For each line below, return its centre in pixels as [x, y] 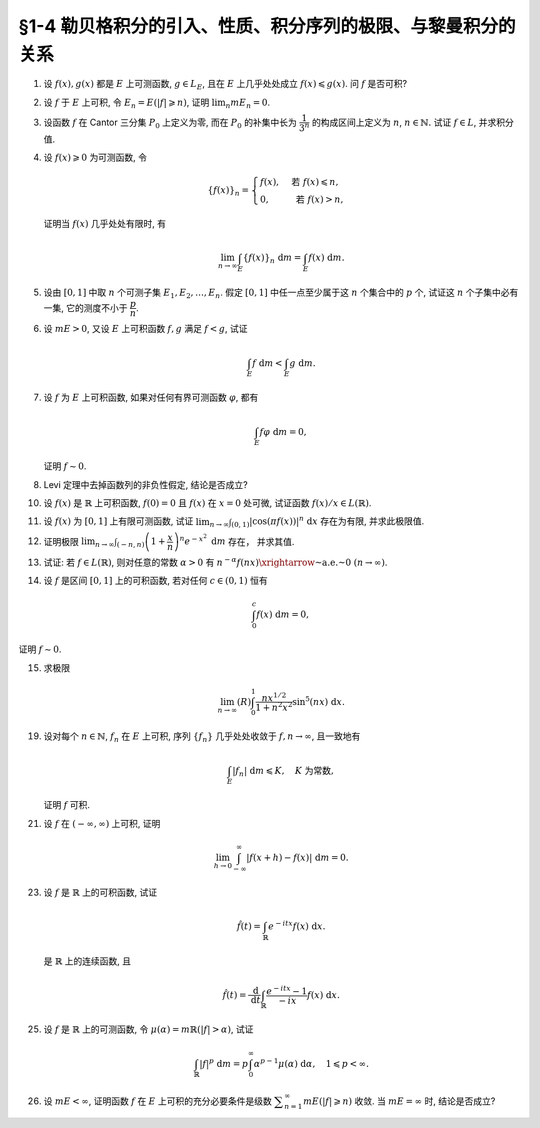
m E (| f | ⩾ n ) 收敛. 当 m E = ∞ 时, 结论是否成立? [399, 1101]
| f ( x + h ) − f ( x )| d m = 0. [297, 857]
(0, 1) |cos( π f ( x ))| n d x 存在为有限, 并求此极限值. [328, 522]
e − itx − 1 [287, 990]
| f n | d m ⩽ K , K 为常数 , [283, 772]
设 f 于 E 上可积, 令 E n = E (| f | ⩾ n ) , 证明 [126, 103]
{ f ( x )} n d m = [272, 259]
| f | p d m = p [224, 1062]
